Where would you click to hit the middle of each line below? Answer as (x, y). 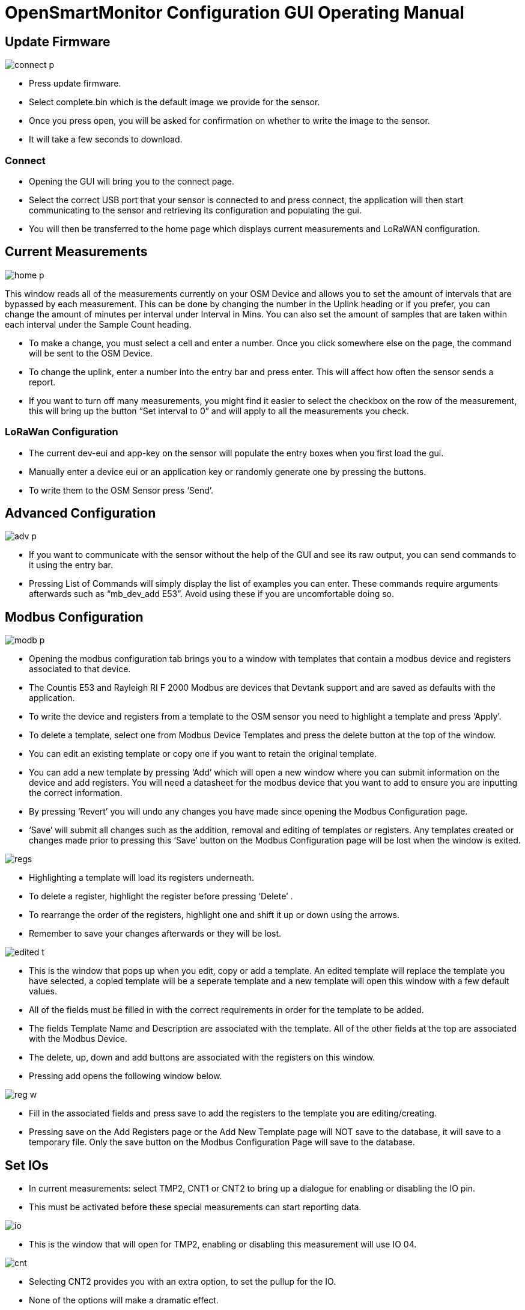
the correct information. (76, 793)
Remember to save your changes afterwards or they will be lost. (155, 934)
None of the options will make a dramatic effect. (124, 1300)
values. (43, 991)
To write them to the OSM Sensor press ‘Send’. (121, 490)
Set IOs (27, 1165)
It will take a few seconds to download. (106, 139)
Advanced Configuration (80, 513)
